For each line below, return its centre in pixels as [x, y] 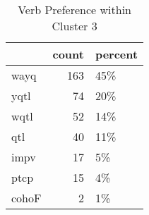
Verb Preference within [74, 10]
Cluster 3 [74, 26]
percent [117, 54]
